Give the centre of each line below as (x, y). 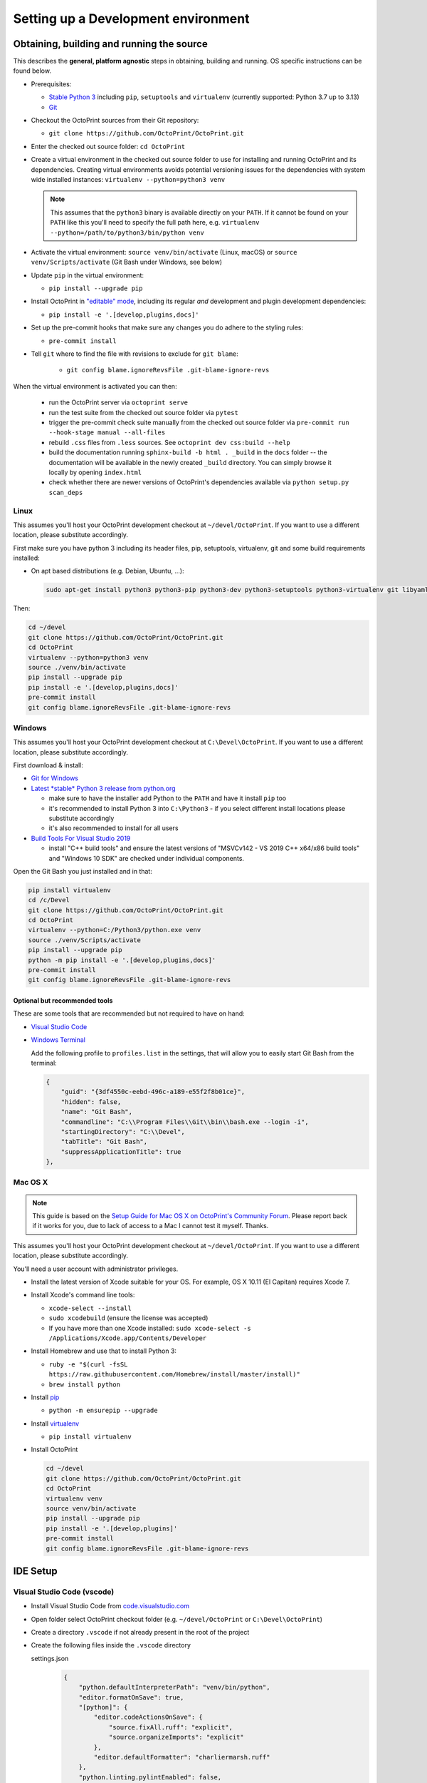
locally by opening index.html (95, 472)
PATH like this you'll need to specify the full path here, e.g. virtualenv (155, 223)
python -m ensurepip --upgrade (103, 1411)
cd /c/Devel (49, 900)
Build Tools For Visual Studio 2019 (81, 838)
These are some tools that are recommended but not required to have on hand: (129, 1013)
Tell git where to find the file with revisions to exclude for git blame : (135, 354)
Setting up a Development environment (131, 19)
